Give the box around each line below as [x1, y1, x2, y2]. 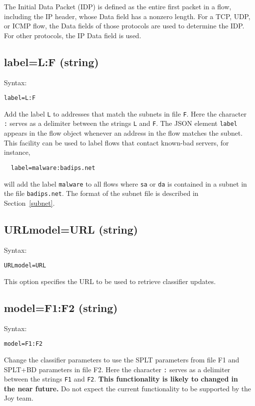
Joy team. [4, 393, 34, 403]
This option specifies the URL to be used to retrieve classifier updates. [4, 276, 216, 286]
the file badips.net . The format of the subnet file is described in [4, 188, 199, 198]
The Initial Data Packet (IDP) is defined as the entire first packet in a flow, [4, 1, 231, 11]
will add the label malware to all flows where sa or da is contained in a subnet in [4, 178, 247, 189]
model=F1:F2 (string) [4, 300, 118, 315]
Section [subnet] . [4, 197, 55, 208]
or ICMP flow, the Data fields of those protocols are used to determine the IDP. [4, 21, 245, 31]
